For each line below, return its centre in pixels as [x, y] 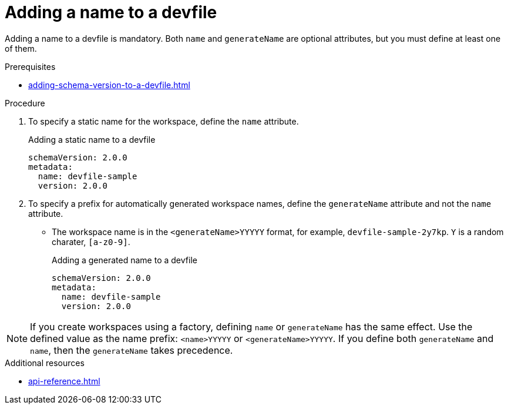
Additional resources [45, 363]
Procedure [25, 103]
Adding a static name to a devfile [92, 139]
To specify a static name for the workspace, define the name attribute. [164, 121]
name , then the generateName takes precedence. [132, 350]
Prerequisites [30, 66]
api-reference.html [64, 381]
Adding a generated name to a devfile [125, 260]
